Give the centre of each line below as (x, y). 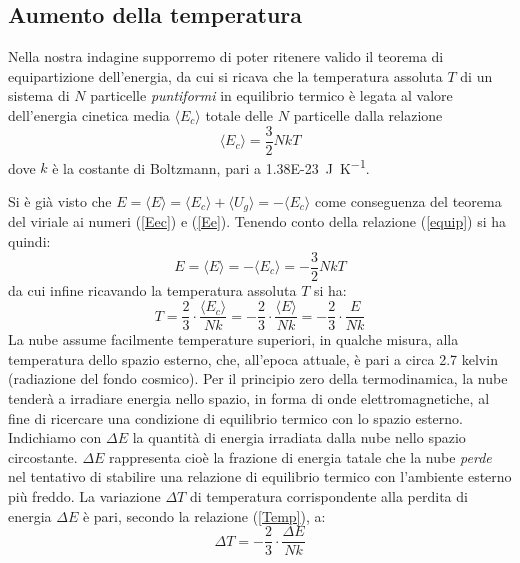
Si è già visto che (60, 200)
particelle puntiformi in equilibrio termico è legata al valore (271, 95)
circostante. (43, 456)
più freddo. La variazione (84, 496)
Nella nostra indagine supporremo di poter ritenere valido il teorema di (226, 56)
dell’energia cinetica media (89, 114)
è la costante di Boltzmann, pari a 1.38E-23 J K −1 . (211, 166)
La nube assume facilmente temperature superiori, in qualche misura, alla (233, 339)
